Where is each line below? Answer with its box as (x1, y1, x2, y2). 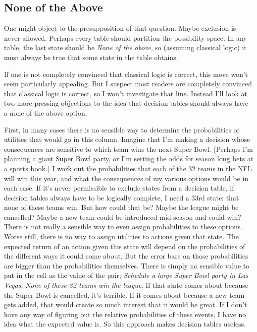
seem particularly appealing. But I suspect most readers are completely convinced (4, 78, 252, 89)
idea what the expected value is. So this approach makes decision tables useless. (4, 319, 246, 329)
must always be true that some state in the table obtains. (4, 52, 178, 62)
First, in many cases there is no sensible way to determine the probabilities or (4, 124, 240, 134)
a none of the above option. (4, 107, 87, 118)
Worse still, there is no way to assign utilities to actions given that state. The (4, 231, 239, 242)
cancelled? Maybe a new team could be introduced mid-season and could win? (4, 211, 241, 222)
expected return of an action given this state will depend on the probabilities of (4, 241, 245, 251)
